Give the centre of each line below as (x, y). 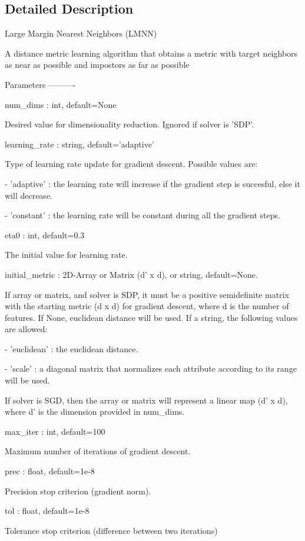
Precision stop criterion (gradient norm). (78, 491)
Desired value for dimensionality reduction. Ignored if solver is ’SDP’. (130, 124)
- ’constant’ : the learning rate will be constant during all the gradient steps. (142, 215)
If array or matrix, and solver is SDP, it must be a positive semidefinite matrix (147, 294)
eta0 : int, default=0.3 (45, 235)
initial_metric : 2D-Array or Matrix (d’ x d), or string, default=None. (131, 274)
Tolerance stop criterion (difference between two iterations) (111, 530)
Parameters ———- (40, 84)
